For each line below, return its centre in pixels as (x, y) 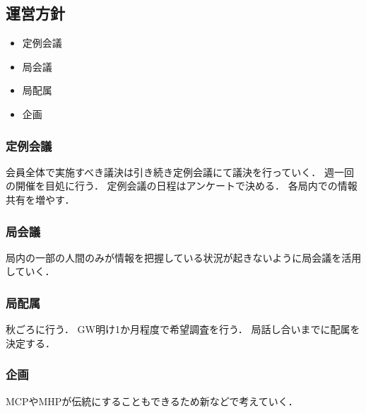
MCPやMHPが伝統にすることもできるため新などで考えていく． (152, 401)
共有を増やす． (40, 199)
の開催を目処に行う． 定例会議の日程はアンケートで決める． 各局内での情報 (182, 186)
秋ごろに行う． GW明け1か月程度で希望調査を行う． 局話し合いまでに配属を (183, 329)
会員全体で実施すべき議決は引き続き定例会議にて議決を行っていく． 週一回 (180, 171)
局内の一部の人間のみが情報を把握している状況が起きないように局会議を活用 (184, 257)
